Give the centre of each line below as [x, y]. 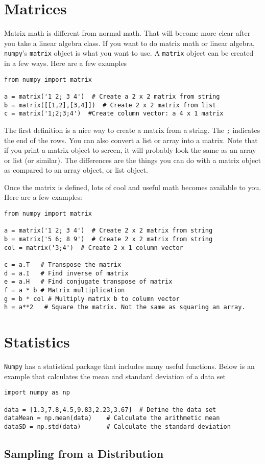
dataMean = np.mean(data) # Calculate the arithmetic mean [112, 418]
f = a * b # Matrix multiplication [65, 290]
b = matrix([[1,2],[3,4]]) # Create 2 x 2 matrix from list [110, 105]
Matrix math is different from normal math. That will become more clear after [127, 33]
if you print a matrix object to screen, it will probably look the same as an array [130, 150]
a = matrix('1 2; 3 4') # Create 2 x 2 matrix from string [109, 231]
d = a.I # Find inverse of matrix [66, 273]
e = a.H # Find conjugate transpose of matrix [88, 282]
